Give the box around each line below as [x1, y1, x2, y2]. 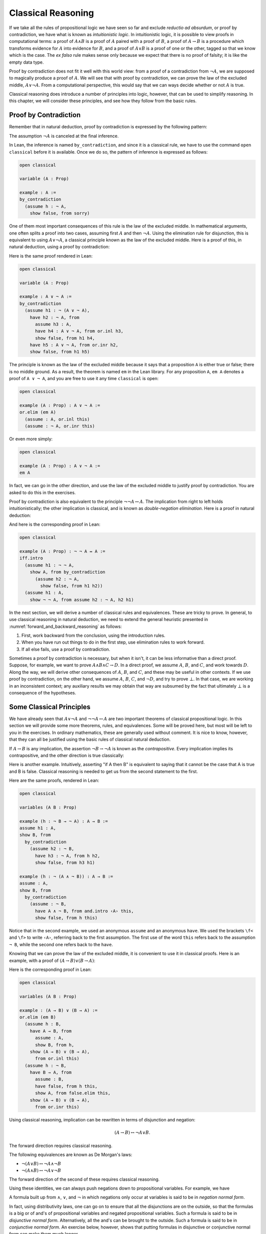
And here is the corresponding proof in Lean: [9, 521, 100, 528]
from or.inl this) [35, 1056, 80, 1061]
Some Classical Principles [9, 702, 91, 711]
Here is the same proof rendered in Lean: [9, 253, 93, 259]
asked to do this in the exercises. [9, 489, 76, 496]
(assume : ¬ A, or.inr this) [25, 424, 96, 429]
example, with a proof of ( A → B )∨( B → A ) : [9, 958, 96, 964]
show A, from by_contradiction [30, 569, 105, 575]
